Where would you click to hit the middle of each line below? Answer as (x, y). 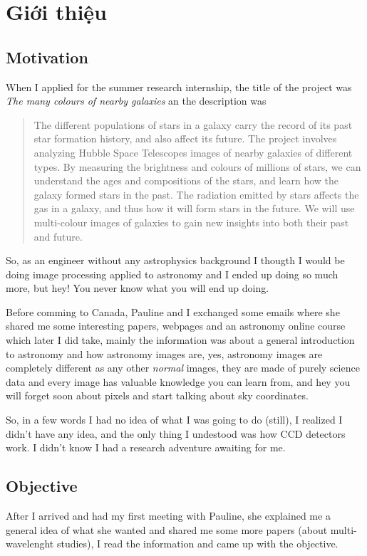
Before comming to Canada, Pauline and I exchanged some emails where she (173, 311)
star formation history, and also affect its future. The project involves (185, 138)
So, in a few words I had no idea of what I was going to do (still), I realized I (174, 420)
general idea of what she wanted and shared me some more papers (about (167, 529)
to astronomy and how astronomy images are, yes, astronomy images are (164, 353)
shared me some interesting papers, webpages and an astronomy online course (176, 326)
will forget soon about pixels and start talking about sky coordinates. (157, 395)
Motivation (47, 57)
